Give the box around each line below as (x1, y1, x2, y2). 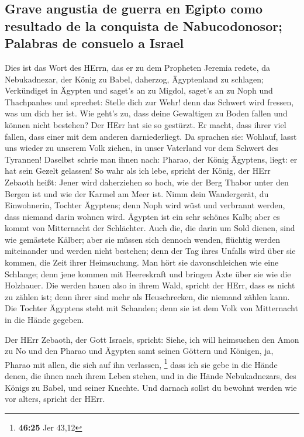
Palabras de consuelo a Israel (5, 34, 184, 52)
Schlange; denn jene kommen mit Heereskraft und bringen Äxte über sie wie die (5, 267, 291, 280)
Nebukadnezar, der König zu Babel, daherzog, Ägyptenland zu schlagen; (5, 73, 264, 85)
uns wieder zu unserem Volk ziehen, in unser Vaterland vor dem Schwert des (5, 142, 278, 154)
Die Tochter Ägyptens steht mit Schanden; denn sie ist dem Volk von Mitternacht (5, 302, 298, 314)
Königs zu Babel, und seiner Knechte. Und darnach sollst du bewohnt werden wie (5, 381, 297, 393)
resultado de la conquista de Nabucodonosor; (5, 16, 282, 35)
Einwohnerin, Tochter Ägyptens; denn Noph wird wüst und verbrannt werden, (5, 199, 285, 211)
